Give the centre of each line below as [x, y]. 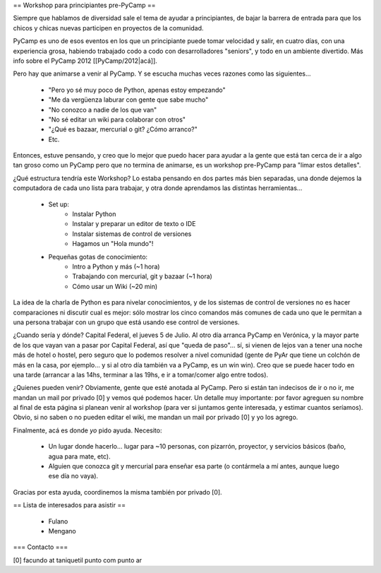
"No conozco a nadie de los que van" [103, 110]
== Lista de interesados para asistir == [69, 505]
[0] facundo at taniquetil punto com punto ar [78, 560]
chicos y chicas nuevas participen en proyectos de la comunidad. [108, 28]
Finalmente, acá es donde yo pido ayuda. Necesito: [87, 430]
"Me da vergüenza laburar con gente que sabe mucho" [128, 100]
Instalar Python [94, 214]
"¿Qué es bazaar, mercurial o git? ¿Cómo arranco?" [123, 129]
